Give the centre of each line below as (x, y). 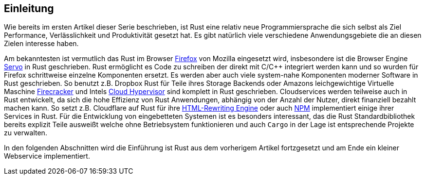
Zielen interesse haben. (41, 44)
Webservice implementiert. (47, 156)
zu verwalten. (26, 133)
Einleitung (29, 8)
